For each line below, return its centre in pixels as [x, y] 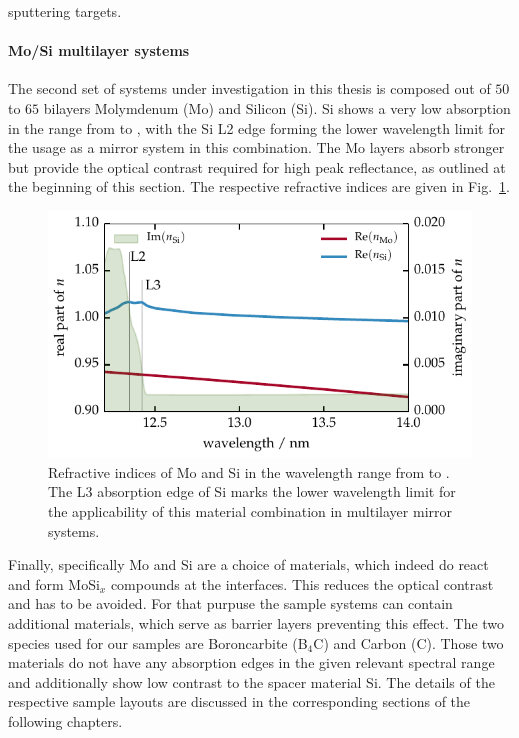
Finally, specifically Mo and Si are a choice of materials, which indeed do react [248, 564]
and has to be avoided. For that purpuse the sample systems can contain [230, 603]
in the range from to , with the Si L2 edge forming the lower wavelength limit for [256, 127]
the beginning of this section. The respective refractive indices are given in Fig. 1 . [259, 186]
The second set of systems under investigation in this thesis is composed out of [249, 88]
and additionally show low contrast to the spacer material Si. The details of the [251, 681]
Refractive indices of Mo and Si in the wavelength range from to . [249, 471]
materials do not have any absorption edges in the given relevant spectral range [251, 662]
